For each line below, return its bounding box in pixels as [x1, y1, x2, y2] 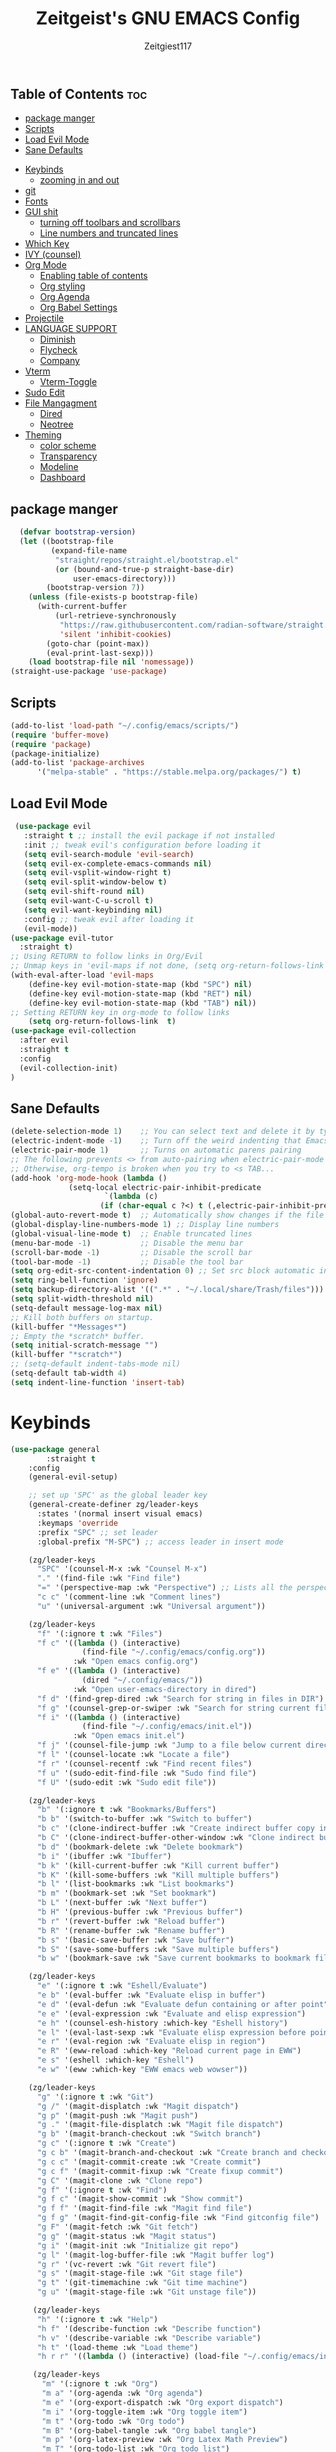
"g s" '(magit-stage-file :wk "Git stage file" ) [36, 2268, 244, 2279]
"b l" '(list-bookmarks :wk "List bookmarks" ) [36, 1879, 235, 1889]
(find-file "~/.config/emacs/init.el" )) [81, 1722, 253, 1732]
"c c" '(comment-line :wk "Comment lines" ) [36, 1592, 222, 1602]
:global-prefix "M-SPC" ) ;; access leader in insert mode [36, 1537, 284, 1547]
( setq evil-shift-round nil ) [23, 887, 145, 897]
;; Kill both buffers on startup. [10, 1312, 155, 1322]
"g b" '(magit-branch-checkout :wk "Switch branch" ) [36, 2129, 262, 2139]
